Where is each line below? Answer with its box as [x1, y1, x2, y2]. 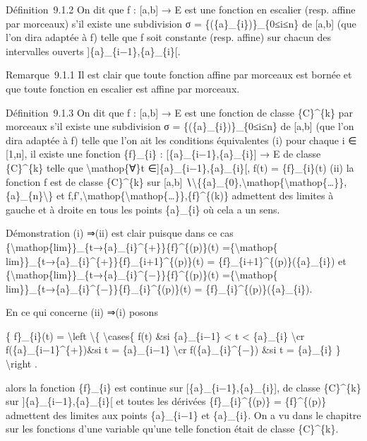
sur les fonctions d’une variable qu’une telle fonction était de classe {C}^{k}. [6, 421, 339, 436]
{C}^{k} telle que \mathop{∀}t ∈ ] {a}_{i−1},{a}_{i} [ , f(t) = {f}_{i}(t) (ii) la [6, 160, 354, 175]
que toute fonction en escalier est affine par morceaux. [6, 81, 240, 95]
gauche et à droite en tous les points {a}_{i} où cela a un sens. [6, 201, 280, 216]
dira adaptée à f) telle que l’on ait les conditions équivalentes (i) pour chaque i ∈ [6, 132, 357, 147]
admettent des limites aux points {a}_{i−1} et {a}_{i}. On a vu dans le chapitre [6, 407, 361, 422]
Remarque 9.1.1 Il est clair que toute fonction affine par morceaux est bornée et [6, 67, 352, 82]
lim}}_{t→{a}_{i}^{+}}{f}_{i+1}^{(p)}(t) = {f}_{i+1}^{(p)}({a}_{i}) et [6, 253, 347, 268]
